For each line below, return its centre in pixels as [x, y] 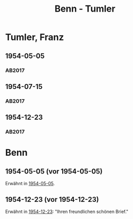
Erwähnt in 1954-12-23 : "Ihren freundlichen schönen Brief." [67, 211]
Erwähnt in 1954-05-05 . [30, 184]
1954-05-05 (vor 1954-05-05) [54, 171]
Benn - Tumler [85, 9]
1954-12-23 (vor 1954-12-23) [52, 200]
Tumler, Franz [35, 37]
